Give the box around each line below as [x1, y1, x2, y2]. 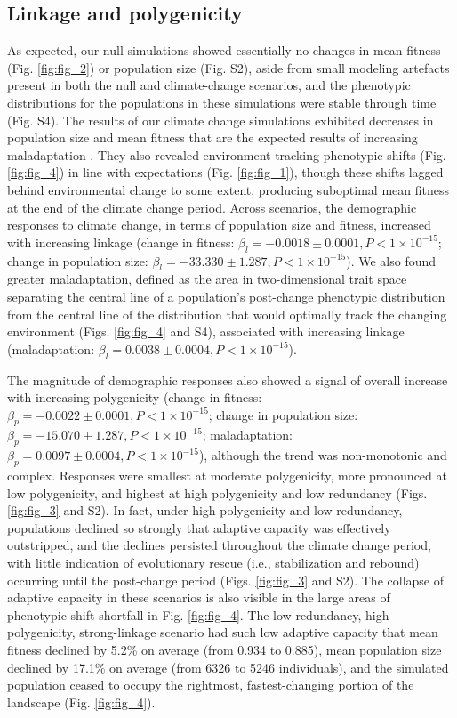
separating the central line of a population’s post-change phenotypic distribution [7, 286, 445, 305]
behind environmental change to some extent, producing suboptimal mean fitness [7, 180, 450, 198]
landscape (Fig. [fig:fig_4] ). [7, 692, 156, 711]
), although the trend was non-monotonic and [198, 446, 447, 464]
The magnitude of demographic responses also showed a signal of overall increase [7, 370, 448, 389]
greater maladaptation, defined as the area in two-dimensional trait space [7, 270, 407, 288]
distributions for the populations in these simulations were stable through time [7, 93, 437, 111]
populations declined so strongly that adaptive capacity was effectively [7, 518, 391, 536]
